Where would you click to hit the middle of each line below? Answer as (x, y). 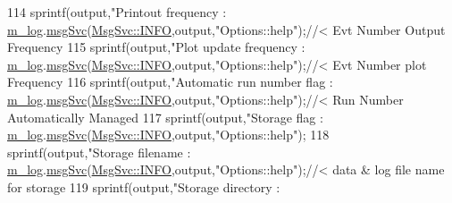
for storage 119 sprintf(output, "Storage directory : (144, 186)
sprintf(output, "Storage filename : (99, 152)
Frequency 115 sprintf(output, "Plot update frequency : (156, 47)
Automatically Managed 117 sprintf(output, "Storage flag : (165, 117)
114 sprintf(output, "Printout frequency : (117, 12)
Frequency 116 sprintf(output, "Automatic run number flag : (170, 82)
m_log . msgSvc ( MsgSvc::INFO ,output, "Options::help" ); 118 (168, 135)
